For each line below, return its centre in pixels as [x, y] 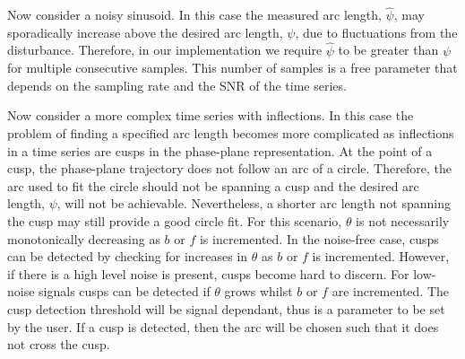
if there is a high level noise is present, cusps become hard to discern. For [208, 273]
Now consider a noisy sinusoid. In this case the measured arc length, [194, 15]
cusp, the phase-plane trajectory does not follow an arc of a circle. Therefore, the [229, 168]
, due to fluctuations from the [376, 32]
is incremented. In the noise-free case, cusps [319, 238]
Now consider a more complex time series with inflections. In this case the [211, 115]
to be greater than [388, 50]
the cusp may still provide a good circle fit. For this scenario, [175, 220]
